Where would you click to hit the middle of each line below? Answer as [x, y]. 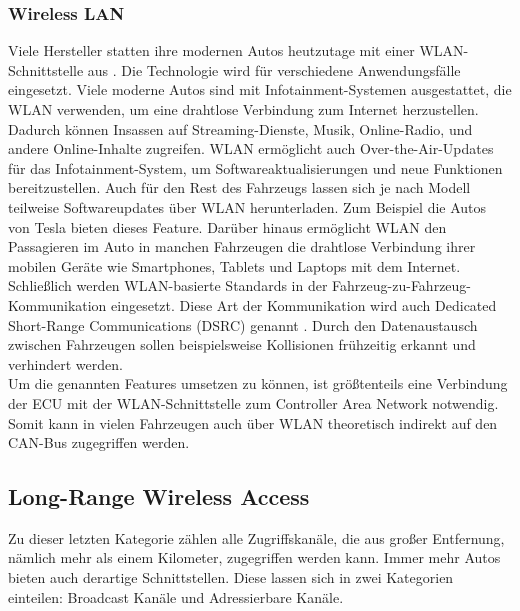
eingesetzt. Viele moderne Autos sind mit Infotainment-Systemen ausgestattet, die [260, 89]
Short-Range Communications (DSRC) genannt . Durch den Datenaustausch [243, 324]
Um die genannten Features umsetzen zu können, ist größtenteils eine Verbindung [258, 383]
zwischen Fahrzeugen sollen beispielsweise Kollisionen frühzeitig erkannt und [242, 344]
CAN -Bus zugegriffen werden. [99, 442]
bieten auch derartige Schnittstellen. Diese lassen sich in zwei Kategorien [231, 577]
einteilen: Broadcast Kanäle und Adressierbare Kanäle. [176, 596]
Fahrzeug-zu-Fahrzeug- [402, 285]
